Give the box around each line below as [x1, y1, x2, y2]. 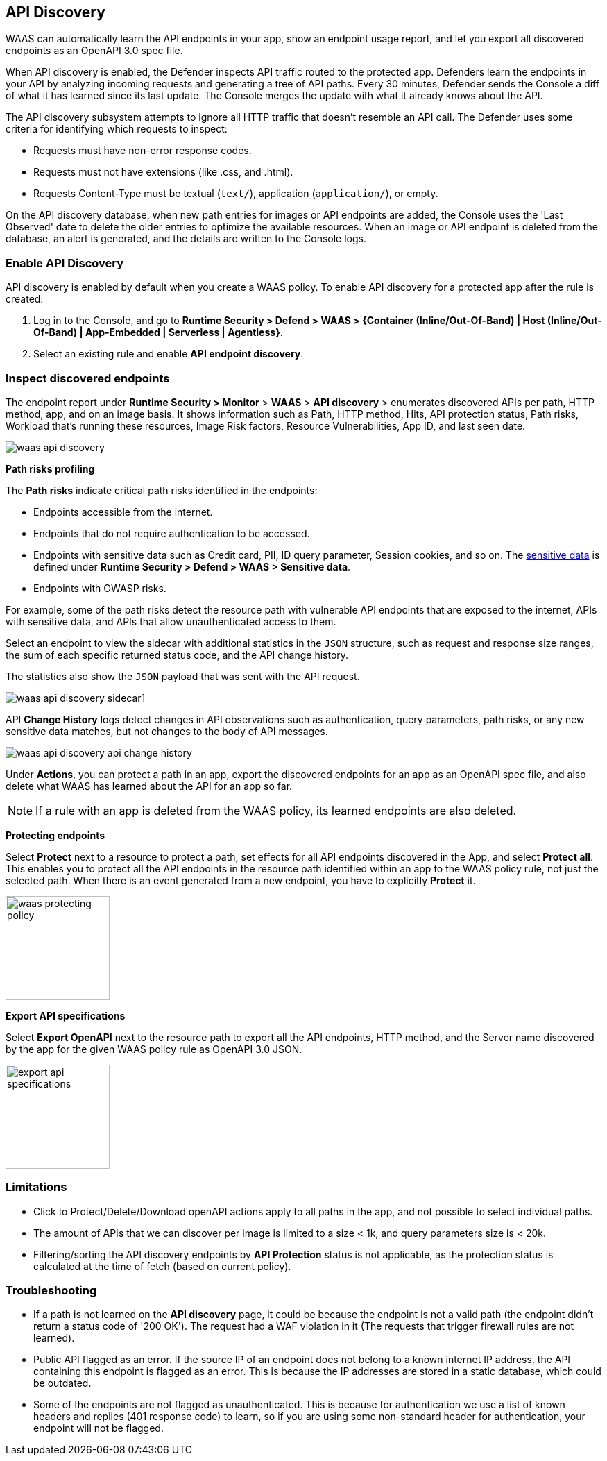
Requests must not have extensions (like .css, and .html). [33, 166, 293, 178]
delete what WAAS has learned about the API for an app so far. [6, 779, 293, 792]
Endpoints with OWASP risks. [33, 582, 166, 594]
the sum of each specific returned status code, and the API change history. [6, 648, 349, 661]
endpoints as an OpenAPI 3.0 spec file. [6, 44, 183, 57]
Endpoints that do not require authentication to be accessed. [33, 527, 310, 539]
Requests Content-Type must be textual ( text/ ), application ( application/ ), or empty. [33, 187, 438, 200]
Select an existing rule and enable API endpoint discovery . [33, 348, 304, 360]
